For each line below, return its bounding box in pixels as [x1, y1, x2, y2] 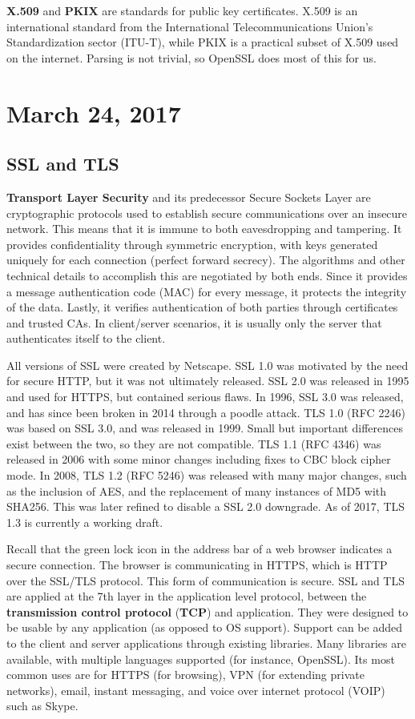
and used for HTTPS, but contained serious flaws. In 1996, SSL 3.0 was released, [6, 388, 404, 405]
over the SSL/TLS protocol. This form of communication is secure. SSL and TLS [6, 572, 405, 588]
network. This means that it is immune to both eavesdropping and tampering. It [6, 220, 402, 237]
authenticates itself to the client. [6, 330, 166, 347]
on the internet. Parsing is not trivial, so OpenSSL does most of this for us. [6, 49, 377, 66]
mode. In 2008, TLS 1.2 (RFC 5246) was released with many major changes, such [6, 467, 407, 484]
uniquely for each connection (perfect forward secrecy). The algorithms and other [6, 251, 405, 268]
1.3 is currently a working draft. [6, 513, 163, 530]
